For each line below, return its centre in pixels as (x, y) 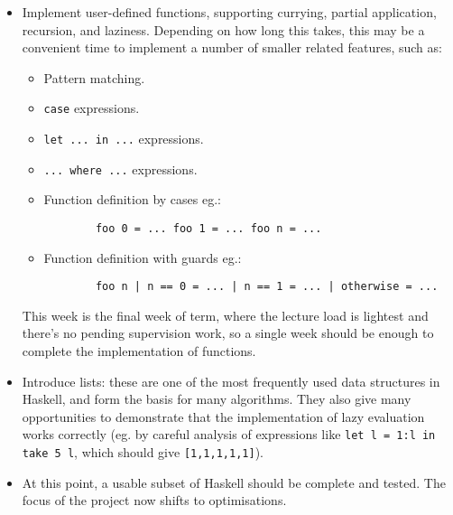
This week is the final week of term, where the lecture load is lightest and (225, 315)
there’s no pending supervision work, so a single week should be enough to (228, 333)
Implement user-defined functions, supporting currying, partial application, (229, 12)
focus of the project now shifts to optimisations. (154, 500)
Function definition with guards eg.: (143, 257)
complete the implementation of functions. (139, 351)
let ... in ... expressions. (124, 139)
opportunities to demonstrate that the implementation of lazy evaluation (223, 416)
